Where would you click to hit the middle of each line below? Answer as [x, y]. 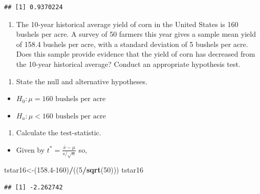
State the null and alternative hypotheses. [82, 81]
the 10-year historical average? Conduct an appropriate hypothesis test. [128, 64]
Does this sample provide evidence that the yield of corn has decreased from [136, 54]
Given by [30, 149]
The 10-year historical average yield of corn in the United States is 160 [127, 24]
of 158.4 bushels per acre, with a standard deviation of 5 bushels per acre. [132, 44]
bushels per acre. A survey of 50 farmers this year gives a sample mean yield [136, 34]
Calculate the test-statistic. [59, 132]
